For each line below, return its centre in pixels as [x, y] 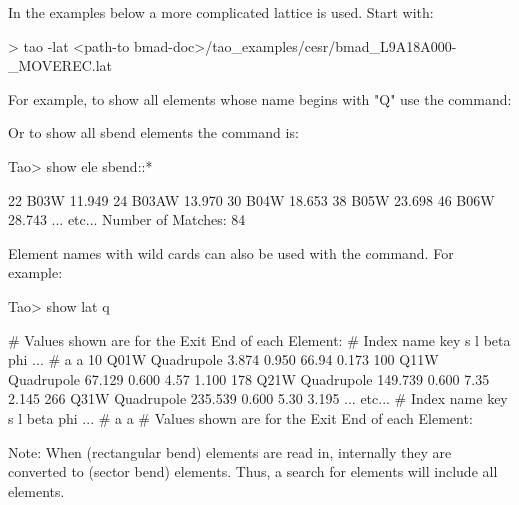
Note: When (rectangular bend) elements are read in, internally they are [230, 451]
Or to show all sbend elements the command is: [153, 132]
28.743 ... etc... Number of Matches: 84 [127, 219]
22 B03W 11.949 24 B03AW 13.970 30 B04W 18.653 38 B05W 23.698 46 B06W [251, 199]
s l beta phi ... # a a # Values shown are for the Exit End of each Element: [240, 417]
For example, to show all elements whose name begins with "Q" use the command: [260, 98]
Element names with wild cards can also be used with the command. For [231, 252]
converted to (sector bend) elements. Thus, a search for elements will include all [253, 471]
